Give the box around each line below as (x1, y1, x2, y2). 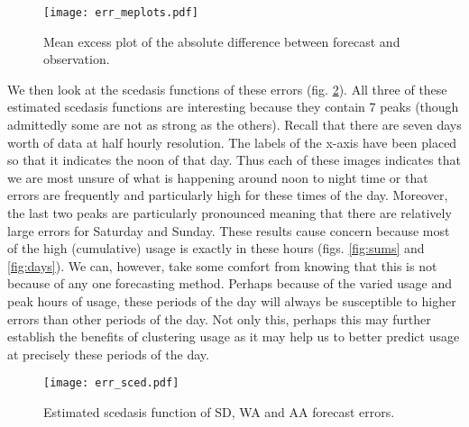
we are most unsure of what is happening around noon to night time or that (7, 168, 428, 186)
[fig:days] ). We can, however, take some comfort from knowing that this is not (7, 256, 437, 275)
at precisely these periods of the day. (7, 344, 209, 363)
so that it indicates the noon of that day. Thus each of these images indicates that (7, 150, 461, 169)
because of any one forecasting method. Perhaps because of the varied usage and (7, 274, 453, 293)
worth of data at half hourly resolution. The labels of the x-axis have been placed (7, 132, 457, 151)
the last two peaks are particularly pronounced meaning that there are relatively (7, 204, 452, 222)
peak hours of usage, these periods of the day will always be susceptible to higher (7, 291, 456, 310)
